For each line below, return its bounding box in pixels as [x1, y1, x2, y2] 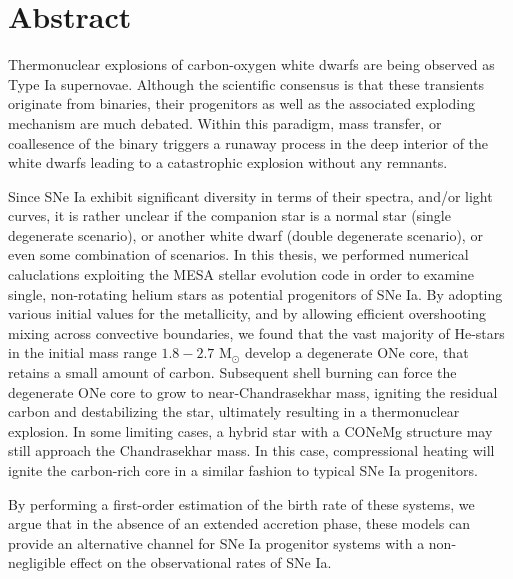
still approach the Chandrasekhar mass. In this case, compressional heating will [8, 440, 495, 461]
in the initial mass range [8, 342, 157, 363]
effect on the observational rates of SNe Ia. [70, 552, 332, 573]
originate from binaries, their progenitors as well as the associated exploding [8, 93, 475, 114]
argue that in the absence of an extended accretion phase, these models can [8, 513, 470, 534]
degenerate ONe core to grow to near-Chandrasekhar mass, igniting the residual [8, 381, 498, 402]
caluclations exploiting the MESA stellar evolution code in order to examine [8, 264, 474, 285]
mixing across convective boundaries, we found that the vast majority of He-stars [8, 322, 505, 343]
